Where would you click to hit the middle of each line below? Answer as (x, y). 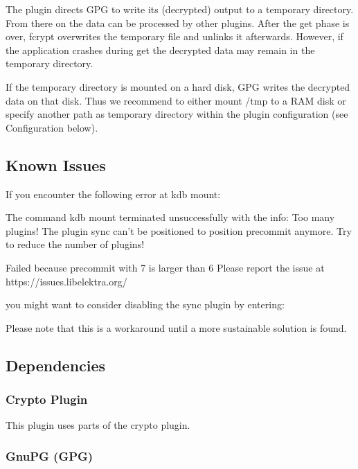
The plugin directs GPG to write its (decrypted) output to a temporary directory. (180, 9)
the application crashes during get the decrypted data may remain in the (160, 50)
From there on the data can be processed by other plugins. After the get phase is (178, 23)
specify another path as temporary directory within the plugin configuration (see (177, 114)
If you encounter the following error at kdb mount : (113, 194)
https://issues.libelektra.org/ (66, 281)
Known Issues (56, 165)
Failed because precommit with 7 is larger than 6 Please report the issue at (165, 267)
